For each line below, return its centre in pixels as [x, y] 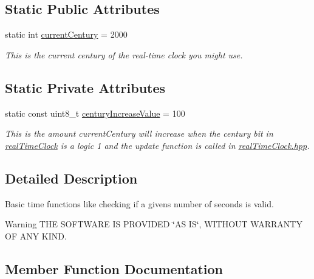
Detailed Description [71, 178]
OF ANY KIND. [36, 236]
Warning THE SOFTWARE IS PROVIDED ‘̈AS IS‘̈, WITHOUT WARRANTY [154, 224]
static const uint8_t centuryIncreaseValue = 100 [95, 113]
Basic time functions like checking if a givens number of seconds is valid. [139, 203]
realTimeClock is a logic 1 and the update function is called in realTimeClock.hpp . [157, 145]
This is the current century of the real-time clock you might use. [124, 54]
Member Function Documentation [114, 268]
